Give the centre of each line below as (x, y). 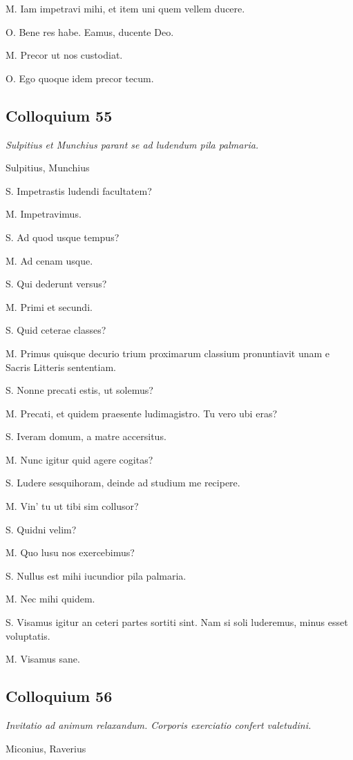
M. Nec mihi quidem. (50, 599)
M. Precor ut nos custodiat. (64, 55)
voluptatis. (28, 635)
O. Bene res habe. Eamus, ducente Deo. (90, 31)
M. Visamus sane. (43, 659)
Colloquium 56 (59, 696)
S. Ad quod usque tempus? (63, 237)
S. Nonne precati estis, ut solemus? (79, 390)
